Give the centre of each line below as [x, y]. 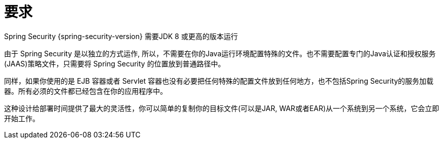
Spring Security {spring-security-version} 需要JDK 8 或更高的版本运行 [121, 36]
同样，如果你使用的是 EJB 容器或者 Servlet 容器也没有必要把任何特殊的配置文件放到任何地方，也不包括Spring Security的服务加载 [219, 81]
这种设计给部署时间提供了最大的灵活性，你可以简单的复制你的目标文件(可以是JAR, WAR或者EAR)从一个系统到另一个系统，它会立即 [222, 108]
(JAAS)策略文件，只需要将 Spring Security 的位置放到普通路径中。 [115, 63]
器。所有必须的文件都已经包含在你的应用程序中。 [86, 91]
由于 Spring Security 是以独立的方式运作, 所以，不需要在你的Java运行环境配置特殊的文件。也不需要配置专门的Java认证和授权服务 [220, 53]
